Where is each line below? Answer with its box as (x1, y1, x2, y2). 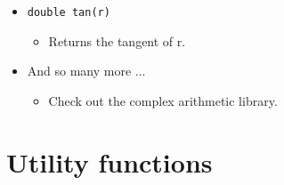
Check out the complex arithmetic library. (48, 91, 278, 109)
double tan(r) (27, 6, 110, 19)
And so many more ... (27, 61, 146, 80)
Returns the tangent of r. (48, 31, 186, 50)
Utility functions (6, 143, 213, 180)
